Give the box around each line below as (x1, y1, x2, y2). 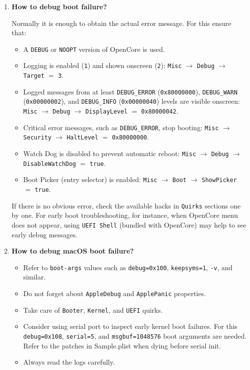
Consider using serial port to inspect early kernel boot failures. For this (23, 321, 238, 331)
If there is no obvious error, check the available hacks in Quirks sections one (11, 200, 241, 210)
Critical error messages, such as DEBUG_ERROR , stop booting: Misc (23, 122, 219, 132)
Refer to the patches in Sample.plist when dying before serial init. (23, 340, 221, 350)
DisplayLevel (85, 108, 128, 116)
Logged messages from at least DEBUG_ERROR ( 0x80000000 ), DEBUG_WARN (23, 86, 238, 96)
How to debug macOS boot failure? (11, 246, 134, 256)
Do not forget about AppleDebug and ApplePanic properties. (23, 288, 206, 298)
